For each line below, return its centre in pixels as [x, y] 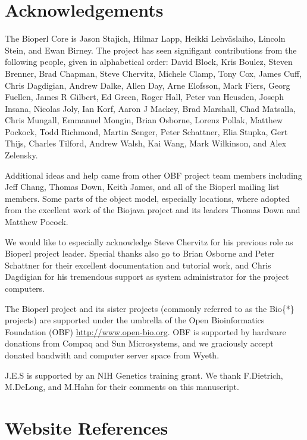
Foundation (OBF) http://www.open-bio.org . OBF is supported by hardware [145, 331]
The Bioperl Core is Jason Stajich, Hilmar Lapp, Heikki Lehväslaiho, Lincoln [145, 38]
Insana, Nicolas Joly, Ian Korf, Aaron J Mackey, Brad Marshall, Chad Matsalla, [151, 108]
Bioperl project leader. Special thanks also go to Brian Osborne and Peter [140, 253]
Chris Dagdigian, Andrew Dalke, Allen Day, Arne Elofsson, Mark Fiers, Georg [148, 85]
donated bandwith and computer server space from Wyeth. [112, 355]
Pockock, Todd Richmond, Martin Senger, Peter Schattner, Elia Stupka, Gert [146, 131]
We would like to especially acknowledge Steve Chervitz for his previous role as [149, 241]
